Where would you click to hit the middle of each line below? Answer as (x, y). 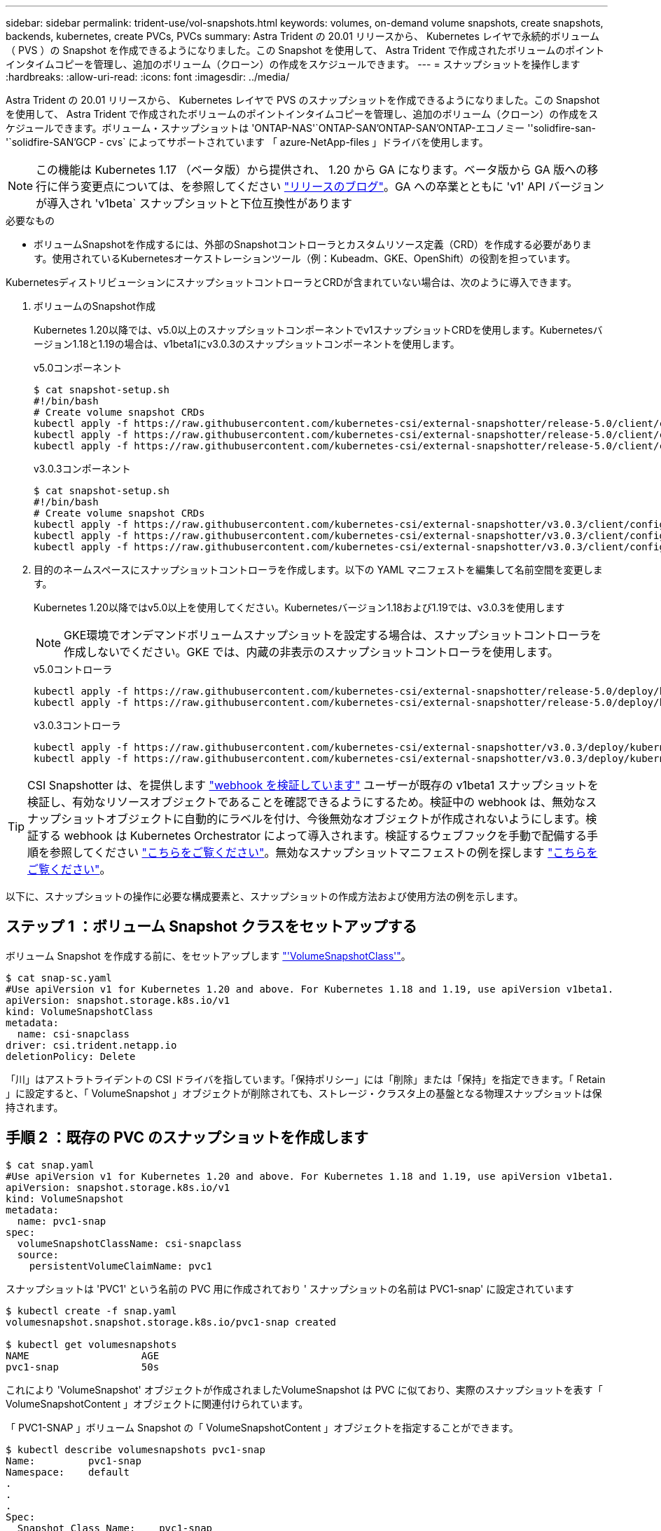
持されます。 (35, 1107)
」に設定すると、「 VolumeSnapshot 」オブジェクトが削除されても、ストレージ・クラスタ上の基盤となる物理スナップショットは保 (304, 1093)
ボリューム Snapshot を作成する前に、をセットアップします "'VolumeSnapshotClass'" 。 (208, 955)
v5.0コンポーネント (78, 368)
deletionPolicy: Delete (71, 1056)
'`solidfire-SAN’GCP (51, 142)
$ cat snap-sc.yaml (59, 978)
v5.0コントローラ (73, 669)
